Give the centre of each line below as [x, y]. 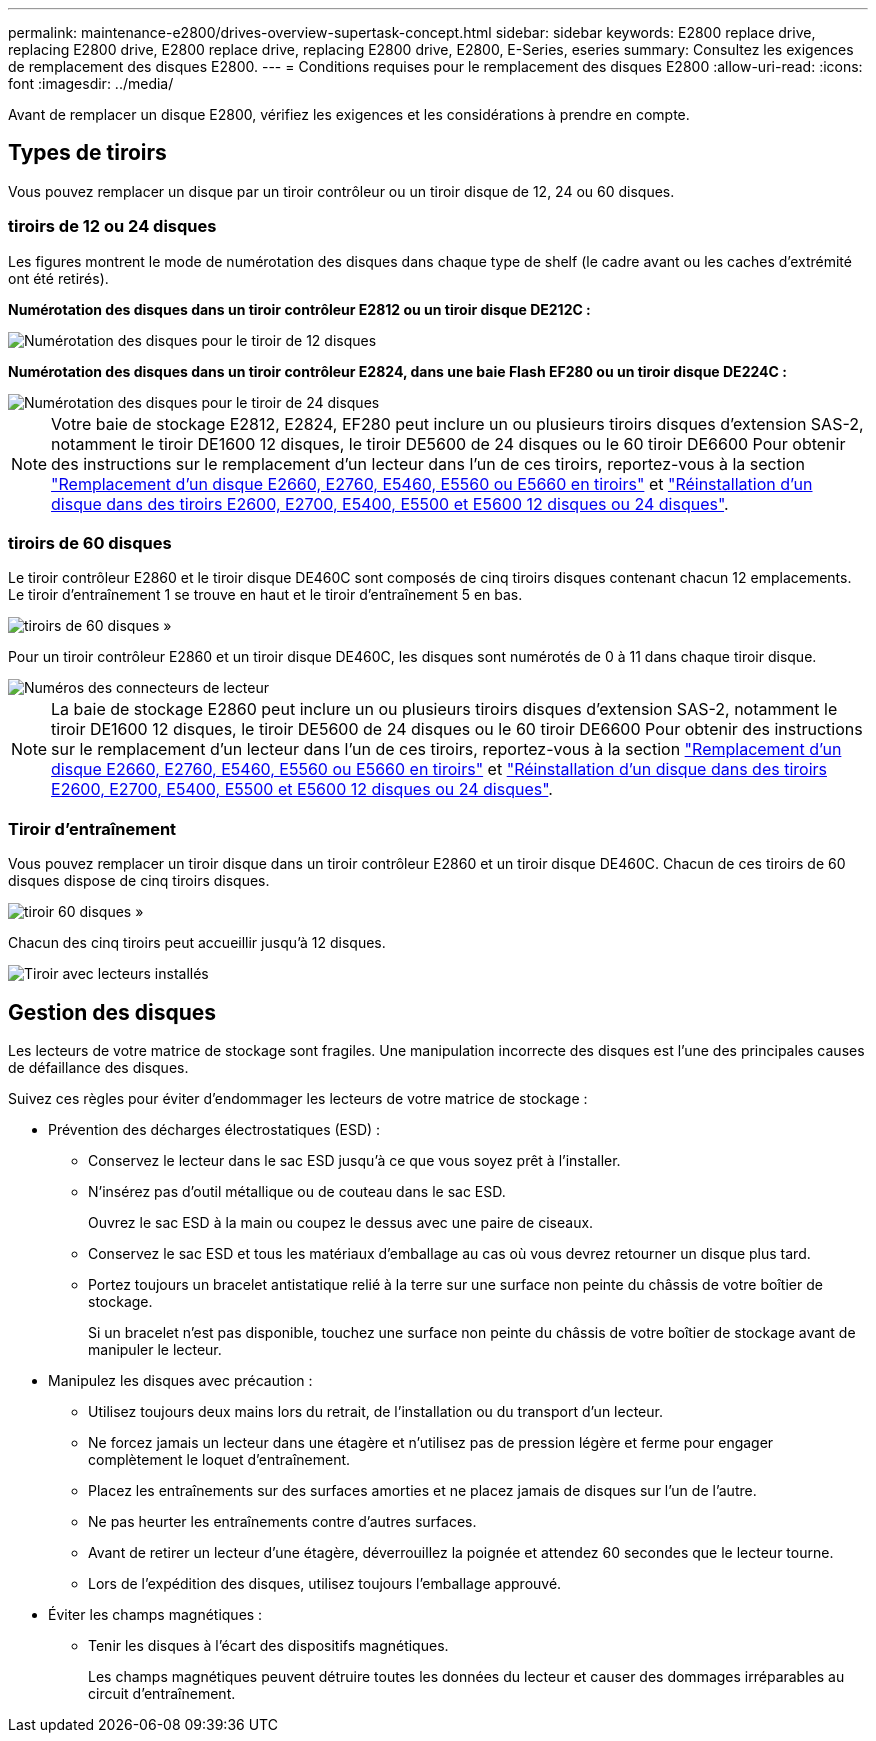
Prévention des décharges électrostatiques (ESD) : [214, 1129]
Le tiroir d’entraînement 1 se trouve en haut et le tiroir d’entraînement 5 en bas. [265, 595]
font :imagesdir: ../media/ [91, 83]
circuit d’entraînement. [162, 1693]
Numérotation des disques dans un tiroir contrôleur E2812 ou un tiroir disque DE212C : [299, 309]
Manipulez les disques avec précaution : [180, 1380]
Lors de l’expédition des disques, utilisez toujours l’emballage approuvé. [325, 1583]
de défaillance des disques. [98, 1067]
